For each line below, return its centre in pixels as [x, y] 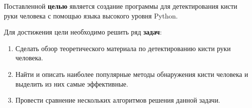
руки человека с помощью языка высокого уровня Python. [91, 15]
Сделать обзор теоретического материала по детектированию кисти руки [123, 48]
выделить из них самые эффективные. [72, 83]
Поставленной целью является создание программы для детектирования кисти [121, 6]
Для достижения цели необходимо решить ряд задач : [83, 32]
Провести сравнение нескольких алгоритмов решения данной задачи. [118, 100]
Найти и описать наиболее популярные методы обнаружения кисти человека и [132, 74]
